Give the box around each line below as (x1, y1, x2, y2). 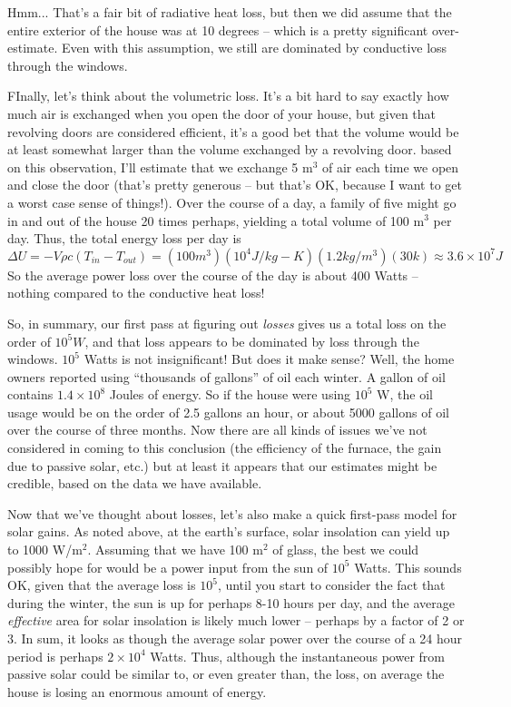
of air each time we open (321, 157, 459, 176)
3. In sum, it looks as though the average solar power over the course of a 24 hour (7, 629, 463, 647)
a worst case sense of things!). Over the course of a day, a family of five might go (7, 192, 457, 211)
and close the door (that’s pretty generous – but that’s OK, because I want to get (7, 175, 462, 194)
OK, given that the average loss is (7, 575, 196, 594)
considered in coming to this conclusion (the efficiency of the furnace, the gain (7, 438, 442, 457)
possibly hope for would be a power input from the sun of (7, 557, 329, 576)
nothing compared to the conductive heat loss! (7, 283, 265, 302)
